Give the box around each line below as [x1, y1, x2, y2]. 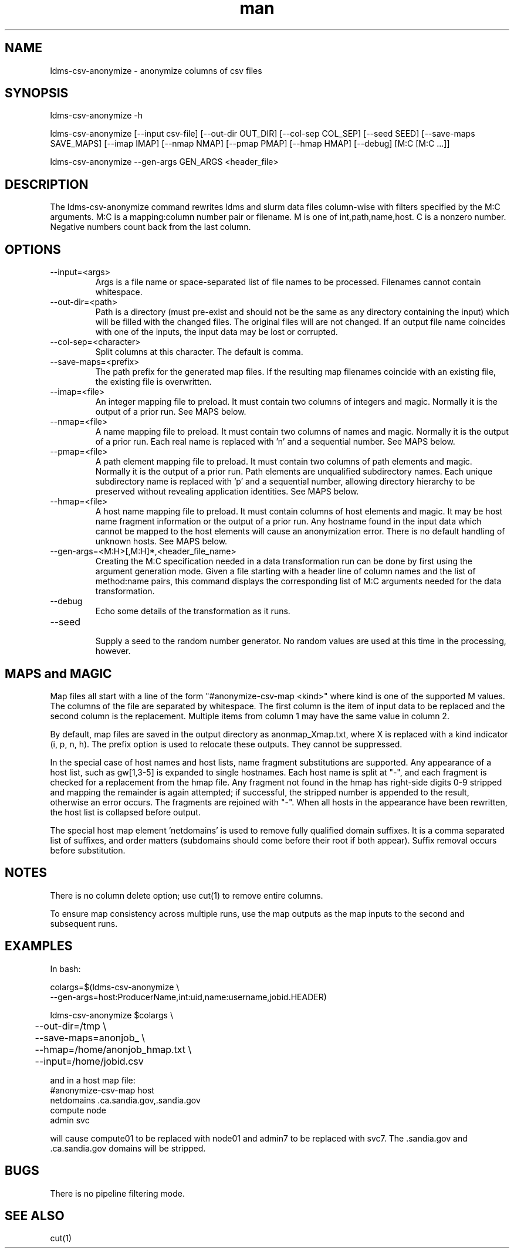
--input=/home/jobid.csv [35, 1055, 144, 1067]
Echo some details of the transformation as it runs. [95, 606, 290, 617]
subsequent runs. [50, 918, 118, 929]
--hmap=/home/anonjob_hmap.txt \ [35, 1043, 192, 1055]
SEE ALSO [5, 1208, 65, 1223]
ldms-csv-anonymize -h [50, 110, 143, 121]
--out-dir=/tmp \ [35, 1020, 107, 1032]
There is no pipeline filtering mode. [50, 1188, 185, 1198]
